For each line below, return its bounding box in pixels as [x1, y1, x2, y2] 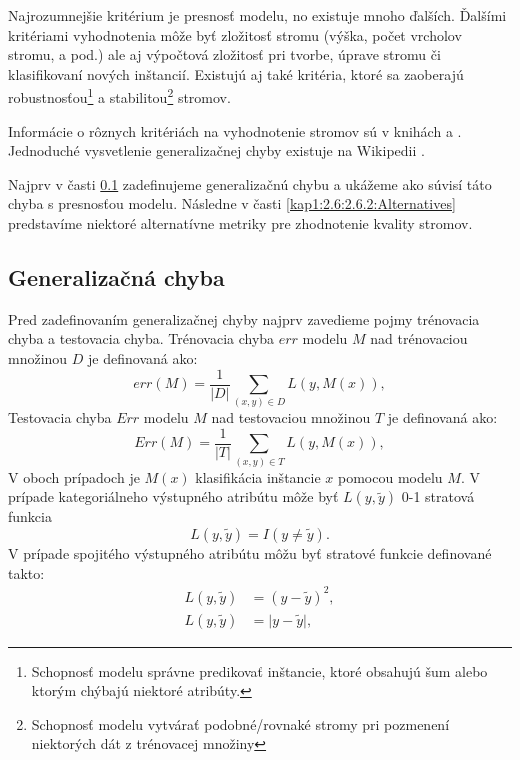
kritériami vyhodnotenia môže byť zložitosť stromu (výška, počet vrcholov [8, 24, 462, 45]
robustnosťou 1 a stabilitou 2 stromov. [8, 84, 231, 108]
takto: [8, 562, 45, 583]
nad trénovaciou [370, 328, 468, 349]
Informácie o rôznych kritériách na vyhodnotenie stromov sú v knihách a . [8, 120, 462, 141]
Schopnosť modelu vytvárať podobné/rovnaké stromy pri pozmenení [31, 713, 450, 734]
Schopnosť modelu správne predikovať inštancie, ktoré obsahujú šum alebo [31, 660, 488, 681]
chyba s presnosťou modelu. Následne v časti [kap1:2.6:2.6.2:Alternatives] [8, 193, 456, 214]
